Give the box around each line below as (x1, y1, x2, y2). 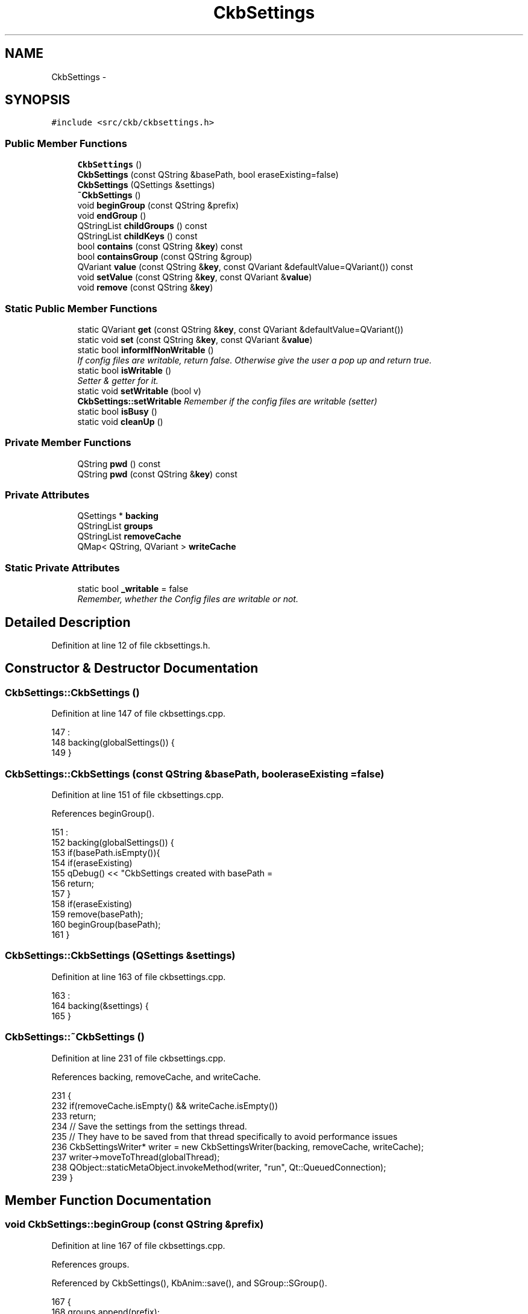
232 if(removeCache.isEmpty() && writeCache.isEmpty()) (51, 1100, 278, 1111)
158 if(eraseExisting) (51, 899, 133, 909)
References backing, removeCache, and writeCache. (51, 1071, 261, 1082)
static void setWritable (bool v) (77, 385, 201, 396)
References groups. (51, 1259, 130, 1269)
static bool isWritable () (77, 365, 172, 376)
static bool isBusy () (77, 406, 157, 417)
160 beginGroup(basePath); (51, 919, 161, 929)
